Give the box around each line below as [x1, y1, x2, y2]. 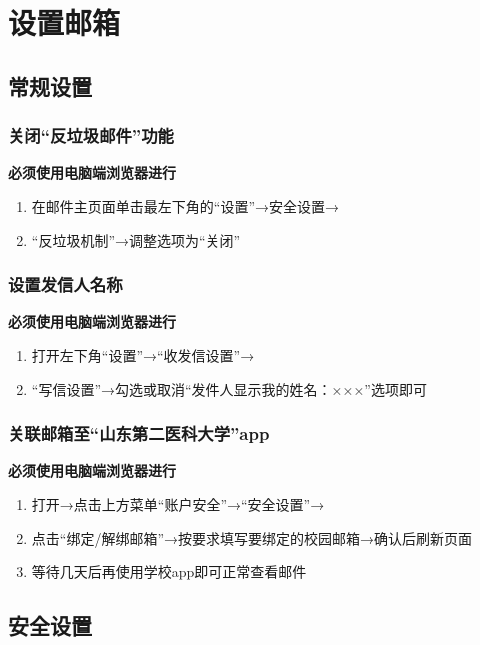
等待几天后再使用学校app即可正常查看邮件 [31, 561, 307, 582]
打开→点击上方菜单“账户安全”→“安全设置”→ [31, 493, 325, 514]
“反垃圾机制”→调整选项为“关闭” [31, 229, 241, 250]
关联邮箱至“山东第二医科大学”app [8, 421, 270, 446]
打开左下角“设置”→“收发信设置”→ [31, 344, 255, 365]
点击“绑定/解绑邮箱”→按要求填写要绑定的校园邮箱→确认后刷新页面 [31, 527, 473, 548]
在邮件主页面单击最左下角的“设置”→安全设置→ [31, 195, 340, 216]
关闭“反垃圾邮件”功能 [8, 123, 174, 148]
